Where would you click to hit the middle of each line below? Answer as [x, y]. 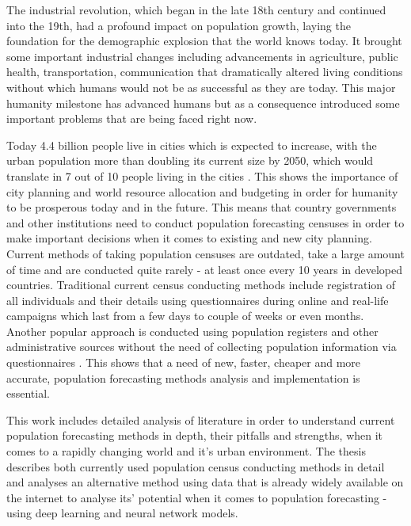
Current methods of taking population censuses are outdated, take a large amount [205, 253]
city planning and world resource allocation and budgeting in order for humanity [202, 191]
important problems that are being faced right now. [132, 118]
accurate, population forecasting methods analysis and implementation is [183, 377]
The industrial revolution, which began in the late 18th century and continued [196, 10]
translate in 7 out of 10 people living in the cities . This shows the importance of [202, 175]
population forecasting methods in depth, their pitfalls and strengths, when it [195, 435]
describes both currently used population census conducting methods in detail [196, 466]
